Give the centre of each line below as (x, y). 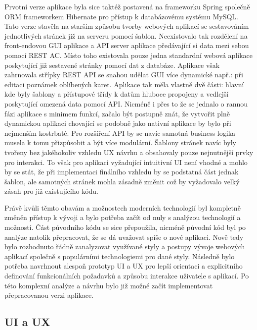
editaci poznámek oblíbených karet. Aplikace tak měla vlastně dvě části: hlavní (124, 84)
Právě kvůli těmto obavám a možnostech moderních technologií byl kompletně (123, 207)
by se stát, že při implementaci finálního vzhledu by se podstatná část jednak (122, 172)
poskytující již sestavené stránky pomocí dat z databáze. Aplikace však (112, 65)
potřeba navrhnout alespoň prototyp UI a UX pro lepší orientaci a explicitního (124, 266)
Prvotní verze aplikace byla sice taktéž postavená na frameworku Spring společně (127, 6)
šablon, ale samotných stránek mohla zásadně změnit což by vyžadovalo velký (122, 181)
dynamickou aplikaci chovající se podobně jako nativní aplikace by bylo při (118, 123)
